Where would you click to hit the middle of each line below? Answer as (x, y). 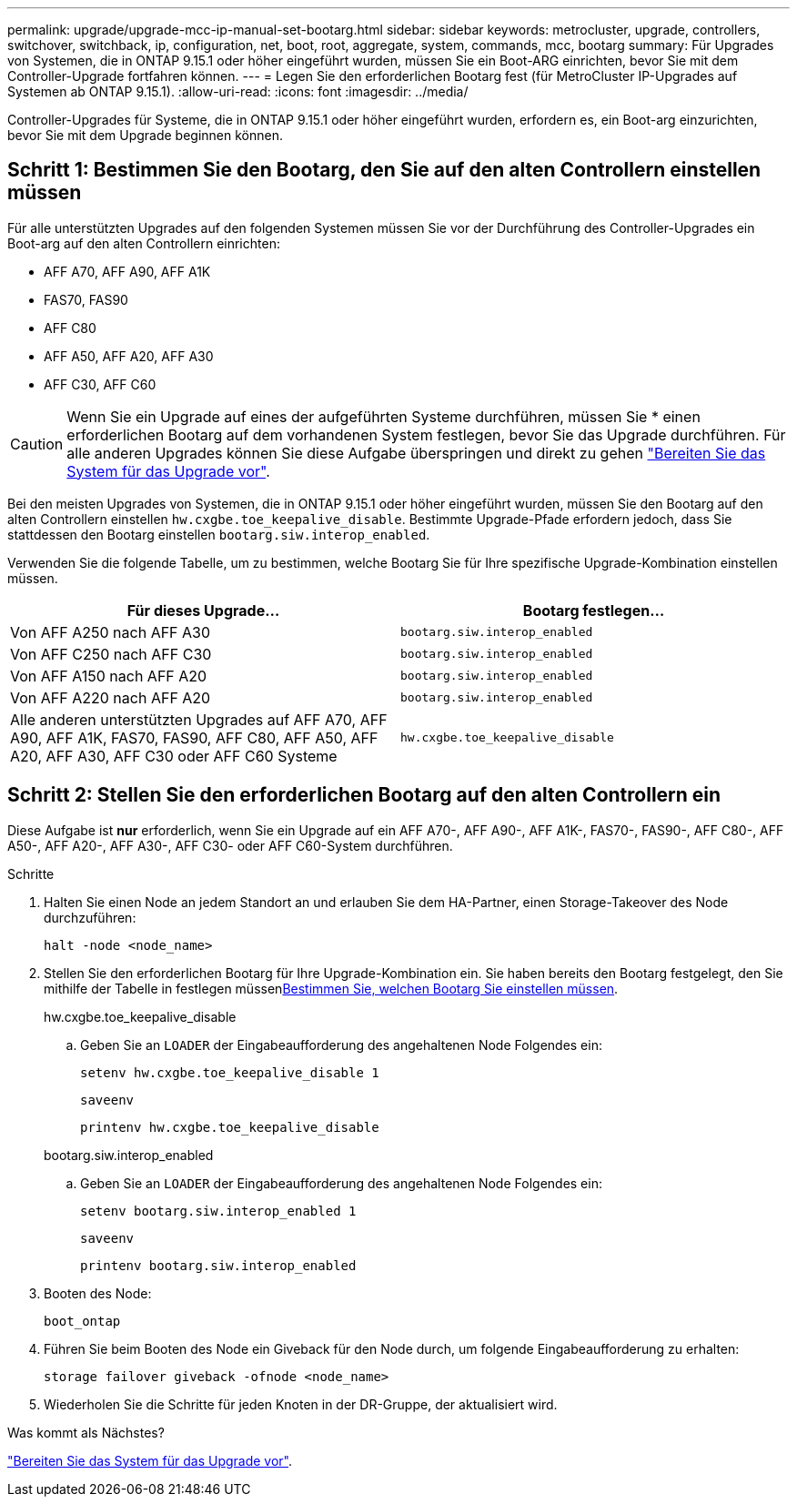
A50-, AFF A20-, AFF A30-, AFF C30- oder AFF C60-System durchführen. (230, 845)
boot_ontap (82, 1321)
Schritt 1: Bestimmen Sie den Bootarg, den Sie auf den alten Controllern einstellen (384, 170)
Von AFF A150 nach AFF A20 (109, 676)
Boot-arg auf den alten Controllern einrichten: (144, 243)
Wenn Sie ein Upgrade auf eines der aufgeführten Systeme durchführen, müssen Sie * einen (383, 416)
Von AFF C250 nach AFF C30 (111, 654)
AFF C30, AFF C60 (100, 384)
